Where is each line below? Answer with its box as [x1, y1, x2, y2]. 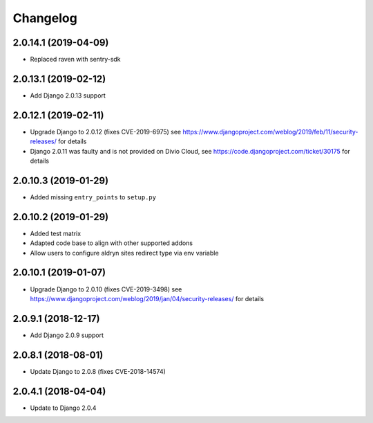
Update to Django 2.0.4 [30, 404, 97, 412]
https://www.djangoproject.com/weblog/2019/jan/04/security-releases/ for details [30, 294, 265, 303]
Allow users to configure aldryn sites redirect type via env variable [30, 249, 219, 257]
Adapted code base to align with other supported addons [30, 239, 193, 247]
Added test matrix [30, 229, 82, 237]
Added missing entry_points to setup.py [30, 192, 157, 201]
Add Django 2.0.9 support [30, 331, 104, 339]
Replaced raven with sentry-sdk [30, 55, 121, 64]
